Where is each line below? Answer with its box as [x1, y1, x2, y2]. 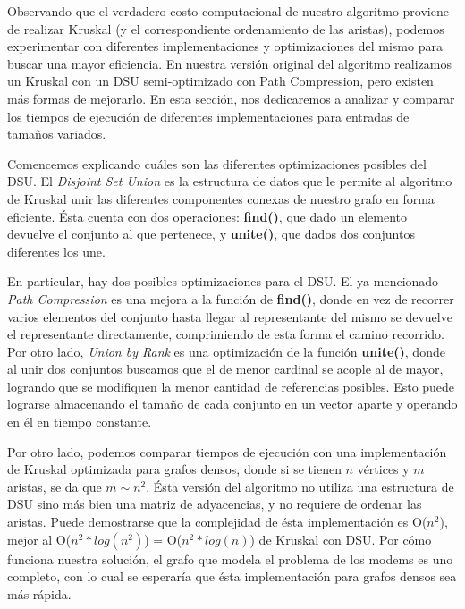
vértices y [357, 460, 410, 478]
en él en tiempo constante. [7, 412, 152, 431]
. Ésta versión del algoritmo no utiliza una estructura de [146, 477, 454, 495]
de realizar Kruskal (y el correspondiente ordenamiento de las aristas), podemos [7, 19, 444, 38]
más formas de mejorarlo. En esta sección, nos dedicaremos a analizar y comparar [7, 89, 455, 107]
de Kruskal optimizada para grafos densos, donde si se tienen [7, 460, 342, 478]
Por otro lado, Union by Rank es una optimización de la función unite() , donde [7, 342, 445, 360]
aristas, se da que [7, 477, 102, 495]
